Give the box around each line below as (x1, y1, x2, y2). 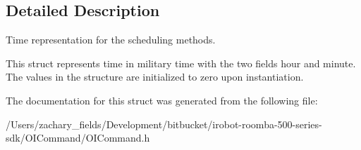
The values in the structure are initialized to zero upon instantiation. (6, 69, 304, 84)
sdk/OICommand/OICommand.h (6, 130, 150, 145)
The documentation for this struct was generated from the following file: (6, 93, 318, 107)
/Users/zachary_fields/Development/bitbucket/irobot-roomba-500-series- (6, 116, 322, 131)
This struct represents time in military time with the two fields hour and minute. (6, 55, 356, 70)
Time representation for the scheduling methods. (6, 32, 216, 47)
